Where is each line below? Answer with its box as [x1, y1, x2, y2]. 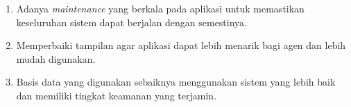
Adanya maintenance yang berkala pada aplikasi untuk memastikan [16, 1, 305, 15]
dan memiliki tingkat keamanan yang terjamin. [16, 88, 217, 102]
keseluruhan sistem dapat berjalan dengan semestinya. [16, 14, 247, 29]
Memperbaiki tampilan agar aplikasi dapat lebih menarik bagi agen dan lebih [16, 38, 346, 52]
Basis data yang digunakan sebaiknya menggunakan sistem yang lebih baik [16, 75, 336, 89]
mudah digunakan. [16, 51, 96, 66]
